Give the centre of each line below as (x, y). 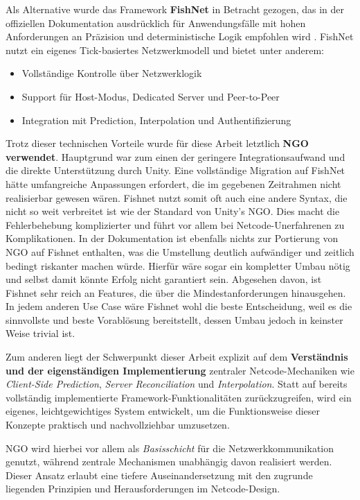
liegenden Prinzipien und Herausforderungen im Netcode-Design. (143, 489)
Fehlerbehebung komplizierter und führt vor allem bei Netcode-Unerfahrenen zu (175, 224)
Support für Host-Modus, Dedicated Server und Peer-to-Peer (151, 96)
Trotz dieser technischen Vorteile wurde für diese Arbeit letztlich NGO (157, 143)
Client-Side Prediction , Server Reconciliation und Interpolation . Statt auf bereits (177, 384)
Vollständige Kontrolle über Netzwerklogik (112, 73)
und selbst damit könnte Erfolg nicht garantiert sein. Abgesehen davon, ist (164, 279)
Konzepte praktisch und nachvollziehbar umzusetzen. (118, 425)
